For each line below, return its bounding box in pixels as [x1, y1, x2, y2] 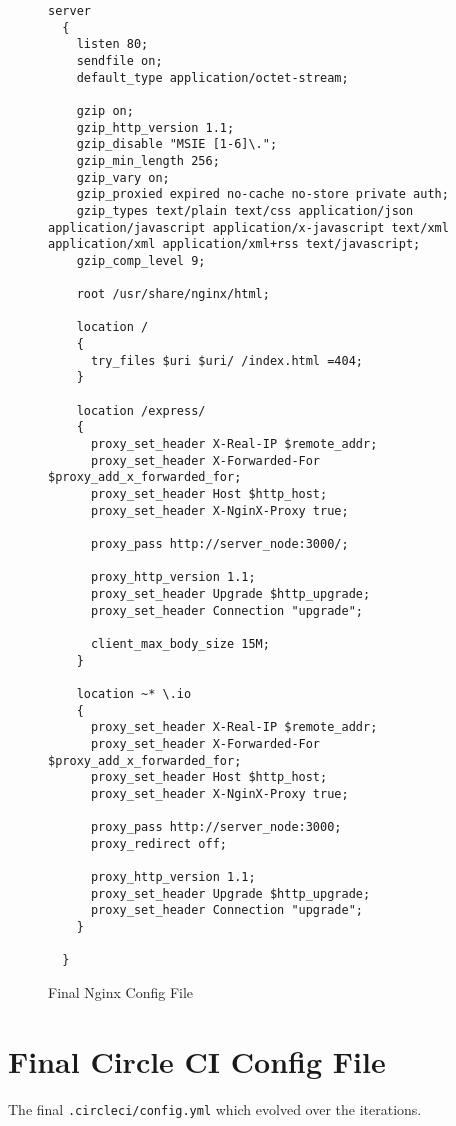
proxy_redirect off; [90, 836, 227, 851]
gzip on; [76, 103, 134, 118]
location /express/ [76, 403, 206, 418]
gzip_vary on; [76, 170, 170, 185]
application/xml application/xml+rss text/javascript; [48, 237, 421, 252]
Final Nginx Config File [48, 982, 194, 1003]
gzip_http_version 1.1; [76, 120, 235, 135]
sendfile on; [76, 53, 163, 68]
